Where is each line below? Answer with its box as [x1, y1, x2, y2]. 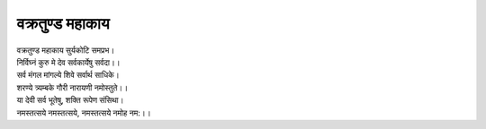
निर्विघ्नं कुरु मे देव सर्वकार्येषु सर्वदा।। [16, 56, 121, 67]
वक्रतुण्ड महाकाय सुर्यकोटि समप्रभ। [16, 45, 115, 56]
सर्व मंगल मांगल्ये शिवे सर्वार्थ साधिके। [16, 70, 121, 81]
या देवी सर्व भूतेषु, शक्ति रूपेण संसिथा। [16, 95, 124, 106]
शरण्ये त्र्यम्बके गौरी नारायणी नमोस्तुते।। [16, 82, 129, 93]
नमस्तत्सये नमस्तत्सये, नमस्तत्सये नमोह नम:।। [16, 107, 152, 118]
